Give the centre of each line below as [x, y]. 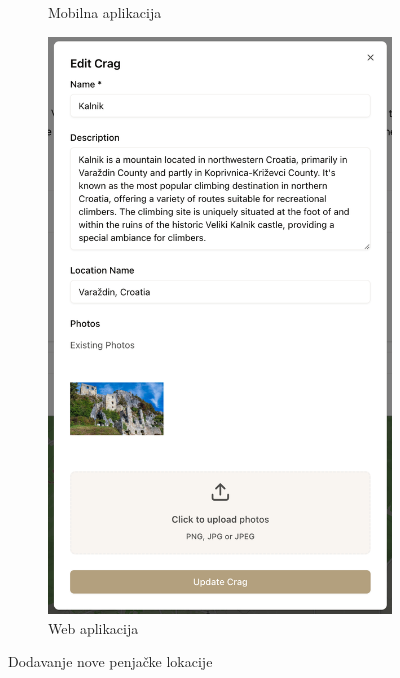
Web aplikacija [93, 627]
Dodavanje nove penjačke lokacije [110, 661]
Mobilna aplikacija [105, 12]
